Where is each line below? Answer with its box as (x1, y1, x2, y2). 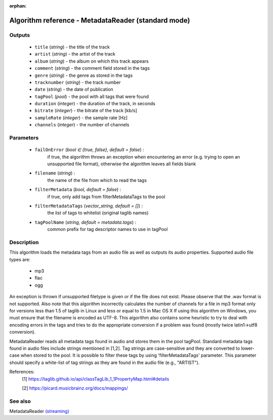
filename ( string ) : (34, 170, 75, 176)
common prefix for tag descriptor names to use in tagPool (47, 226, 168, 232)
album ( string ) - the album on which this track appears (34, 58, 149, 64)
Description (9, 239, 39, 246)
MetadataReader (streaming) (9, 408, 70, 414)
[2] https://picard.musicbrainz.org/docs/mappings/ (22, 385, 128, 391)
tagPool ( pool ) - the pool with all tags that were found (34, 94, 149, 100)
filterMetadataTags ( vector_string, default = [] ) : (34, 203, 143, 209)
